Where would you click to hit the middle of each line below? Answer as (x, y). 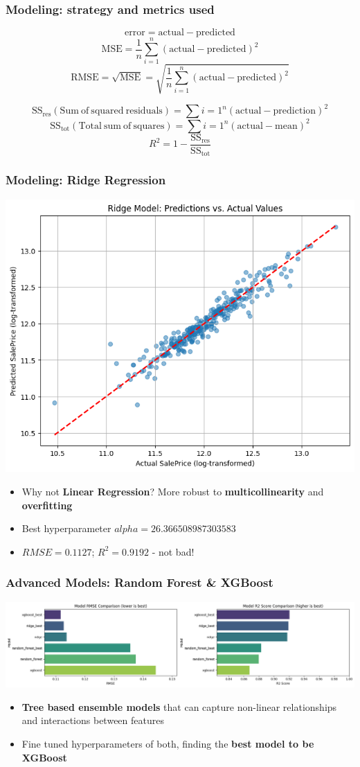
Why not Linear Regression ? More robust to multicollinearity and (173, 492)
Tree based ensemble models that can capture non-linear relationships (179, 706)
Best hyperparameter (66, 528)
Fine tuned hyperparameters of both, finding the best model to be (168, 743)
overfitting (47, 505)
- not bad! (173, 551)
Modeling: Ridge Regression (86, 180)
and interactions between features (93, 720)
